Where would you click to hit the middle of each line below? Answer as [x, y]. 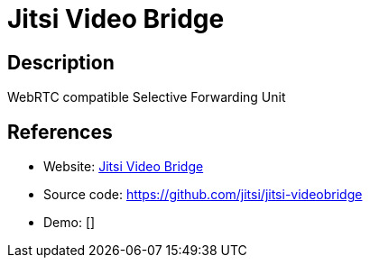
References [60, 132]
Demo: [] [69, 223]
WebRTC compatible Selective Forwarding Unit [147, 97]
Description [61, 62]
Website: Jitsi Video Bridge [124, 167]
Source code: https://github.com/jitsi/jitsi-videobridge [203, 195]
